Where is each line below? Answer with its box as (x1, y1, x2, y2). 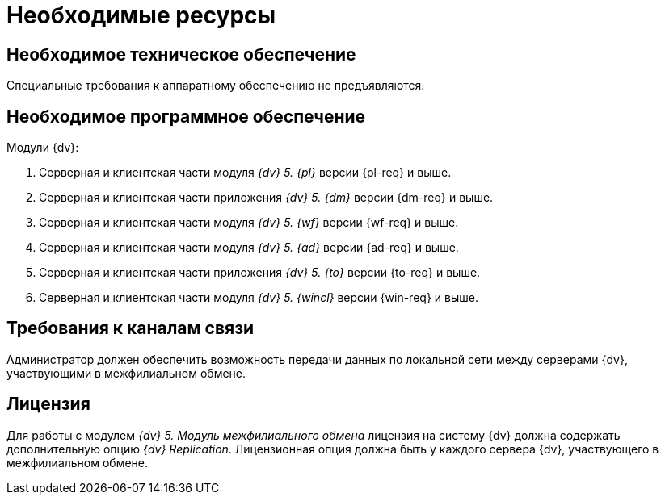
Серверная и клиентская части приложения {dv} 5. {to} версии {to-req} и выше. (39, 265, 481, 280)
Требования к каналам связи (6, 318, 255, 339)
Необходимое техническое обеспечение (6, 44, 356, 65)
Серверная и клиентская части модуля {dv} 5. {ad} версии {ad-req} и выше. (39, 240, 459, 255)
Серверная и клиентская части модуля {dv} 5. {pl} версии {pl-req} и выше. (39, 165, 452, 180)
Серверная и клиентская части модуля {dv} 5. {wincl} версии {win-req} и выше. (39, 290, 478, 305)
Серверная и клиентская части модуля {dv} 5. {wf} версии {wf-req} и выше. (39, 215, 459, 230)
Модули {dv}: (6, 140, 79, 155)
